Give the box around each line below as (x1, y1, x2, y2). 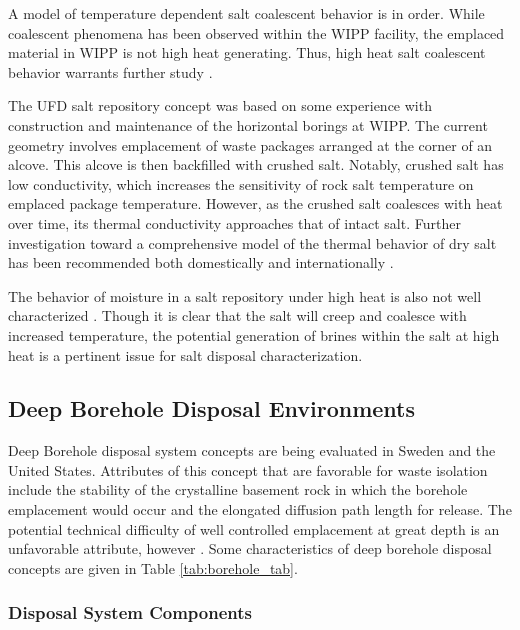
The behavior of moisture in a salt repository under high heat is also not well (8, 285, 482, 306)
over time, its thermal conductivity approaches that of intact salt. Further (8, 212, 461, 233)
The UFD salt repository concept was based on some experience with (8, 95, 432, 116)
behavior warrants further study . (8, 61, 213, 82)
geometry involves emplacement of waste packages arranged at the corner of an (8, 134, 493, 155)
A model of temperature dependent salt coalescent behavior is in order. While (8, 3, 485, 23)
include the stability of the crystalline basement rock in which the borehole (8, 479, 468, 500)
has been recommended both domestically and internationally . (8, 252, 394, 273)
